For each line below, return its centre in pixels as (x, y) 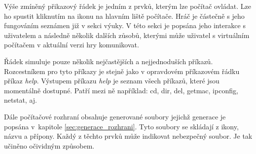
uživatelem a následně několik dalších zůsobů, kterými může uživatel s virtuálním (127, 35)
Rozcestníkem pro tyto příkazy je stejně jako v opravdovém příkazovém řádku (122, 71)
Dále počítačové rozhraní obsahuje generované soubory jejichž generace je (115, 116)
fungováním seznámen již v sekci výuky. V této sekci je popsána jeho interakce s (125, 25)
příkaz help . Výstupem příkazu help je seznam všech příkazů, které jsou (112, 81)
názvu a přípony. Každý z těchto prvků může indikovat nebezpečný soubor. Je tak (128, 136)
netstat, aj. (20, 100)
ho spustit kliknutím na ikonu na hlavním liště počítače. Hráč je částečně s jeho (124, 16)
